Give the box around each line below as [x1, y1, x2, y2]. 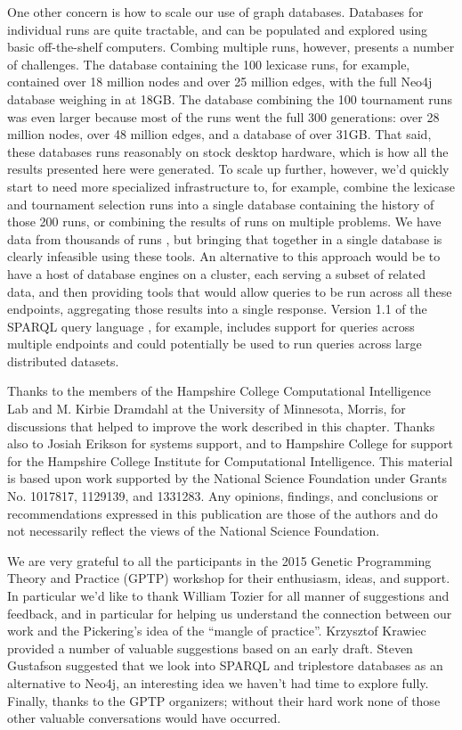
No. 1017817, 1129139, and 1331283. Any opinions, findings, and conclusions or [7, 487, 439, 505]
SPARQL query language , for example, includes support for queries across [7, 316, 415, 335]
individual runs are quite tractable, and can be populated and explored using [7, 20, 428, 38]
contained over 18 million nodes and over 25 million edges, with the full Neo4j [7, 72, 433, 91]
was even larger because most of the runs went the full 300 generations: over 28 [7, 107, 440, 126]
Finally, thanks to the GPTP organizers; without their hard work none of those [7, 691, 441, 709]
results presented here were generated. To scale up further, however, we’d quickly [7, 160, 450, 178]
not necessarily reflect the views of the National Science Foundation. [7, 521, 380, 540]
